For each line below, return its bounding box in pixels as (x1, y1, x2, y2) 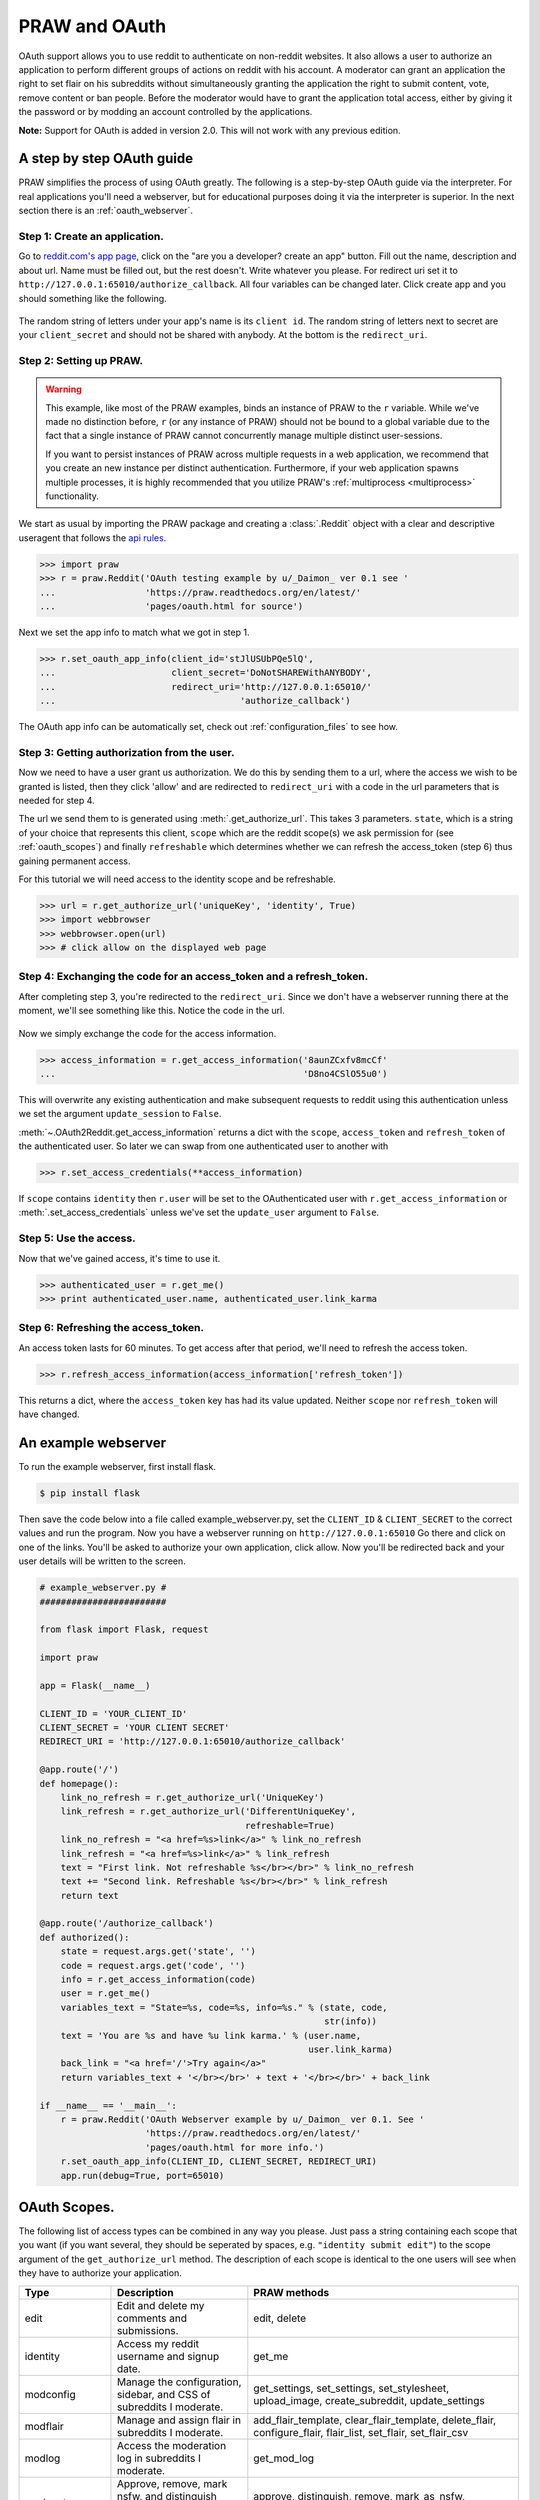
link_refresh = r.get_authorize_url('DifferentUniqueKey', (60, 1806, 357, 1817)
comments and (116, 2311, 187, 2325)
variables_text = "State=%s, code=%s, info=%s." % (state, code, (60, 2001, 388, 2013)
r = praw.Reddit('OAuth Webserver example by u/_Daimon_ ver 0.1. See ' (60, 2113, 425, 2125)
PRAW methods (253, 2285, 330, 2299)
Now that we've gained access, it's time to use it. (18, 1252, 221, 1264)
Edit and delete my (116, 2298, 205, 2312)
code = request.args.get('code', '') (60, 1960, 246, 1971)
